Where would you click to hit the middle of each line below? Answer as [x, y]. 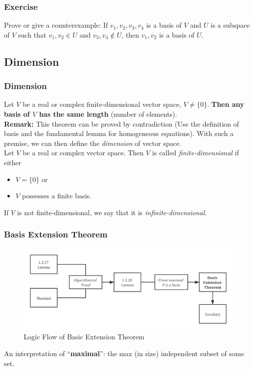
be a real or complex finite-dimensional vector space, [102, 104]
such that [32, 34]
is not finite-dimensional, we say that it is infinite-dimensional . [112, 212]
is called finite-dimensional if [196, 153]
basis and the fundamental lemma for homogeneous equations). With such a [119, 133]
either [13, 162]
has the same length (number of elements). [108, 114]
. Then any [226, 104]
